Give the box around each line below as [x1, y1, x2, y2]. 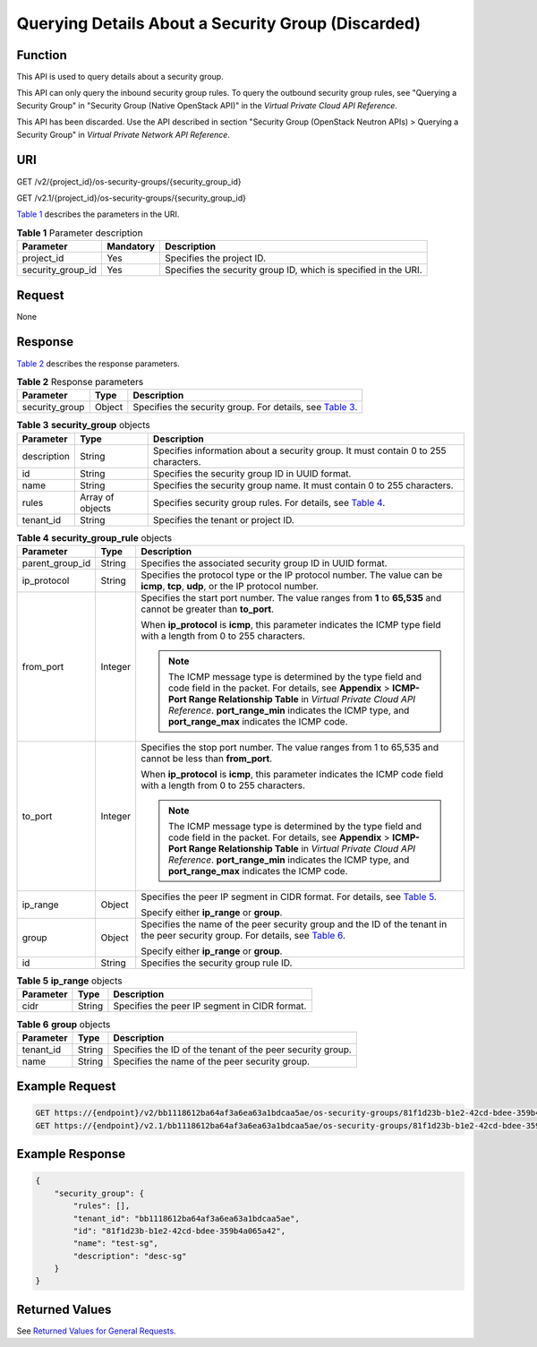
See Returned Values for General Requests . [16, 1326, 176, 1336]
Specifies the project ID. [165, 252, 267, 264]
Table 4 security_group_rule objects [16, 531, 173, 544]
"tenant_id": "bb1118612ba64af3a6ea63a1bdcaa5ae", [72, 1214, 300, 1223]
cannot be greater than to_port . [140, 603, 275, 615]
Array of [79, 491, 115, 503]
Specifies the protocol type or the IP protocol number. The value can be [140, 569, 443, 581]
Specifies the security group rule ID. [140, 957, 293, 969]
